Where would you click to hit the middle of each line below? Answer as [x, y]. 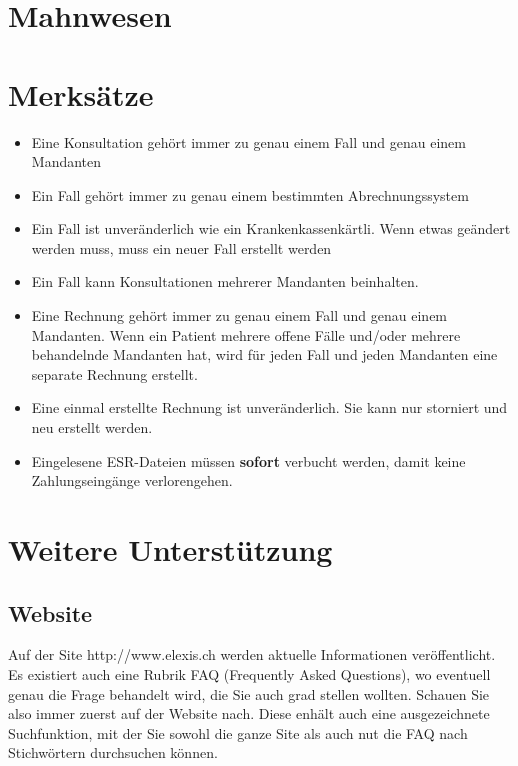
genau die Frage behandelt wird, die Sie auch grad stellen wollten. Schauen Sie [249, 693]
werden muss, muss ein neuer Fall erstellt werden [181, 247]
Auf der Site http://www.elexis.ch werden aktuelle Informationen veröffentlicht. [252, 654]
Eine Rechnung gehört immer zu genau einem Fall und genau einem [239, 315]
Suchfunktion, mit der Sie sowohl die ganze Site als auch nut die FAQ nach [238, 732]
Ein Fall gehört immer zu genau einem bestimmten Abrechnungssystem [250, 194]
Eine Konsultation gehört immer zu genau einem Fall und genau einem [248, 141]
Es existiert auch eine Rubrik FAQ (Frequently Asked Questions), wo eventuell [249, 673]
